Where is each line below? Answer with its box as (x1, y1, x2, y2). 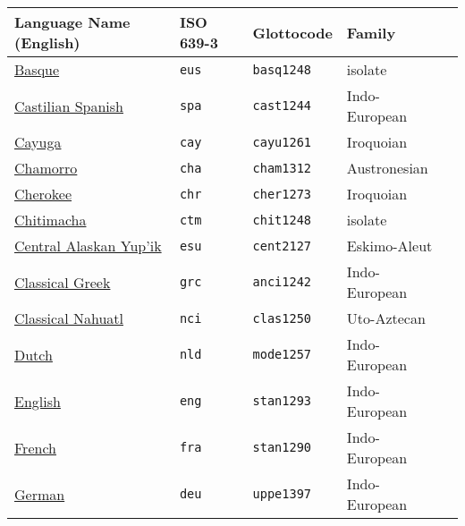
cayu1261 (252, 134, 312, 149)
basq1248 (252, 62, 312, 77)
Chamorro (14, 157, 78, 178)
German (14, 483, 65, 505)
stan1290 (252, 440, 312, 454)
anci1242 (252, 275, 312, 289)
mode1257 (252, 347, 312, 361)
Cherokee (14, 183, 72, 204)
